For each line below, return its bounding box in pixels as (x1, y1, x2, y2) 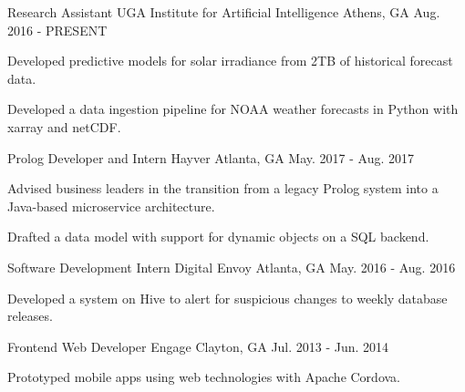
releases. (7, 306, 53, 325)
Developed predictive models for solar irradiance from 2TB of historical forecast (7, 51, 453, 70)
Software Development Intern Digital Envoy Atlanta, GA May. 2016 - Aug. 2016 (7, 257, 456, 276)
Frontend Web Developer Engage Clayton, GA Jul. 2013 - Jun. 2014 (7, 336, 389, 356)
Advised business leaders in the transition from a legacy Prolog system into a (7, 179, 439, 198)
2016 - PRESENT (7, 20, 108, 39)
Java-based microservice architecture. (7, 196, 215, 215)
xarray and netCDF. (7, 117, 121, 136)
